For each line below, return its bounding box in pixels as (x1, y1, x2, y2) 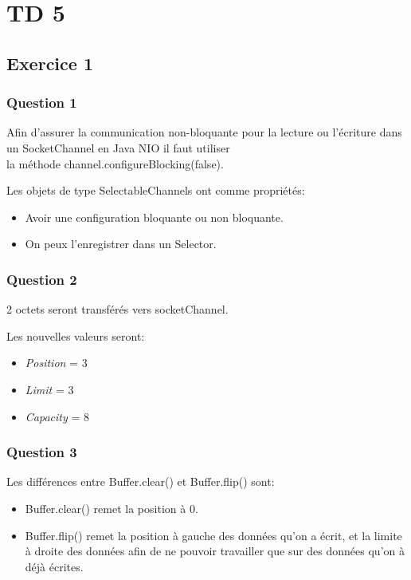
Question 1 (6, 93, 77, 112)
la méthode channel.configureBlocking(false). (6, 155, 224, 172)
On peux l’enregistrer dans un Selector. (25, 235, 217, 252)
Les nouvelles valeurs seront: (6, 327, 145, 344)
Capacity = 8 (25, 408, 89, 424)
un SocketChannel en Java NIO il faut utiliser (6, 139, 230, 156)
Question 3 (6, 442, 77, 462)
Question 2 (6, 269, 77, 289)
